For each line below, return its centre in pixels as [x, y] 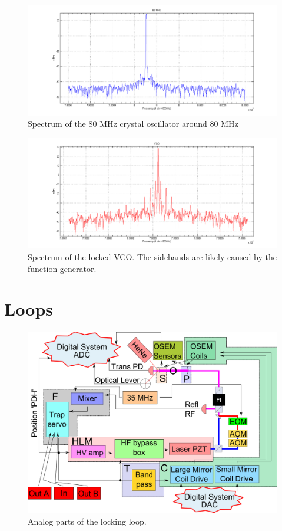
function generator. [62, 268]
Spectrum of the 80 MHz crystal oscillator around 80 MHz [133, 124]
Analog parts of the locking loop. [87, 521]
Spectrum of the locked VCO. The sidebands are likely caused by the [152, 256]
